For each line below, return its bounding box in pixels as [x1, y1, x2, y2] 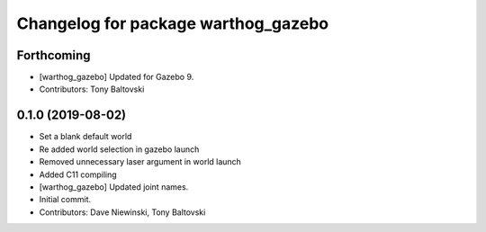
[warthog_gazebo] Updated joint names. [39, 181, 189, 192]
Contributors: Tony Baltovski [39, 84, 145, 94]
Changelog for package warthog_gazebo [16, 13, 328, 33]
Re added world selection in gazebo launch [39, 144, 200, 155]
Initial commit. [39, 194, 92, 205]
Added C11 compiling [39, 169, 117, 180]
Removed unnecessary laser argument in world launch [39, 156, 242, 167]
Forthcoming [16, 48, 91, 63]
